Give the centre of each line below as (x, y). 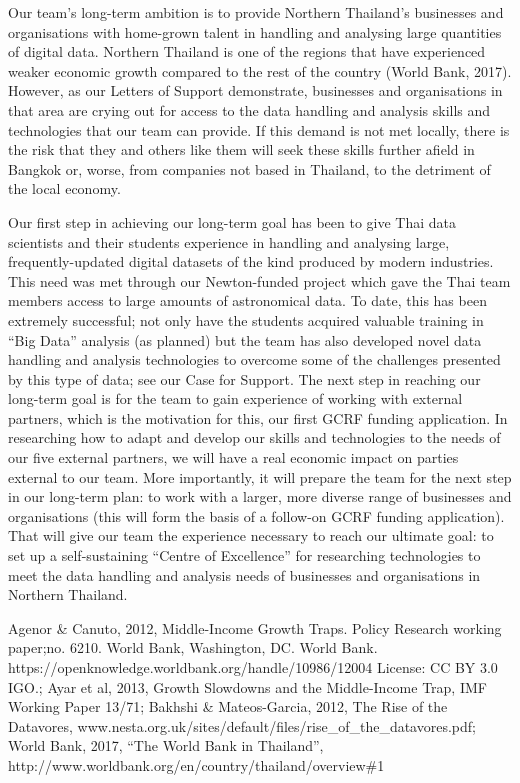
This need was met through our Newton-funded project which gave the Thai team (259, 280)
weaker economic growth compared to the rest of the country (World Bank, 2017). (260, 70)
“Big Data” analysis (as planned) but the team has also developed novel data (245, 339)
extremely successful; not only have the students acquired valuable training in (246, 319)
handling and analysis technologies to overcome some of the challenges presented (254, 359)
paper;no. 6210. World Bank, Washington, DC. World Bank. (193, 647)
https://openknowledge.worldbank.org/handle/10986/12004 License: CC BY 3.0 (253, 667)
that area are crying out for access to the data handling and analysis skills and (249, 109)
